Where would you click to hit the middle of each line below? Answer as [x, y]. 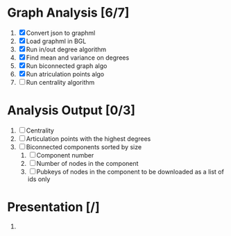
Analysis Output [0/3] [71, 111]
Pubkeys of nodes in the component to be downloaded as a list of [130, 171]
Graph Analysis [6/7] [68, 13]
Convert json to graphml [61, 33]
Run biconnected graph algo [67, 66]
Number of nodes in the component [87, 163]
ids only [39, 179]
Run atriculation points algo [65, 74]
